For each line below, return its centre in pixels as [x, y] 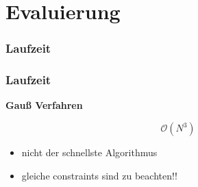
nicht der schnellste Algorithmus [89, 152]
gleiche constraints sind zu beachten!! [99, 175]
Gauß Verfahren [44, 105]
